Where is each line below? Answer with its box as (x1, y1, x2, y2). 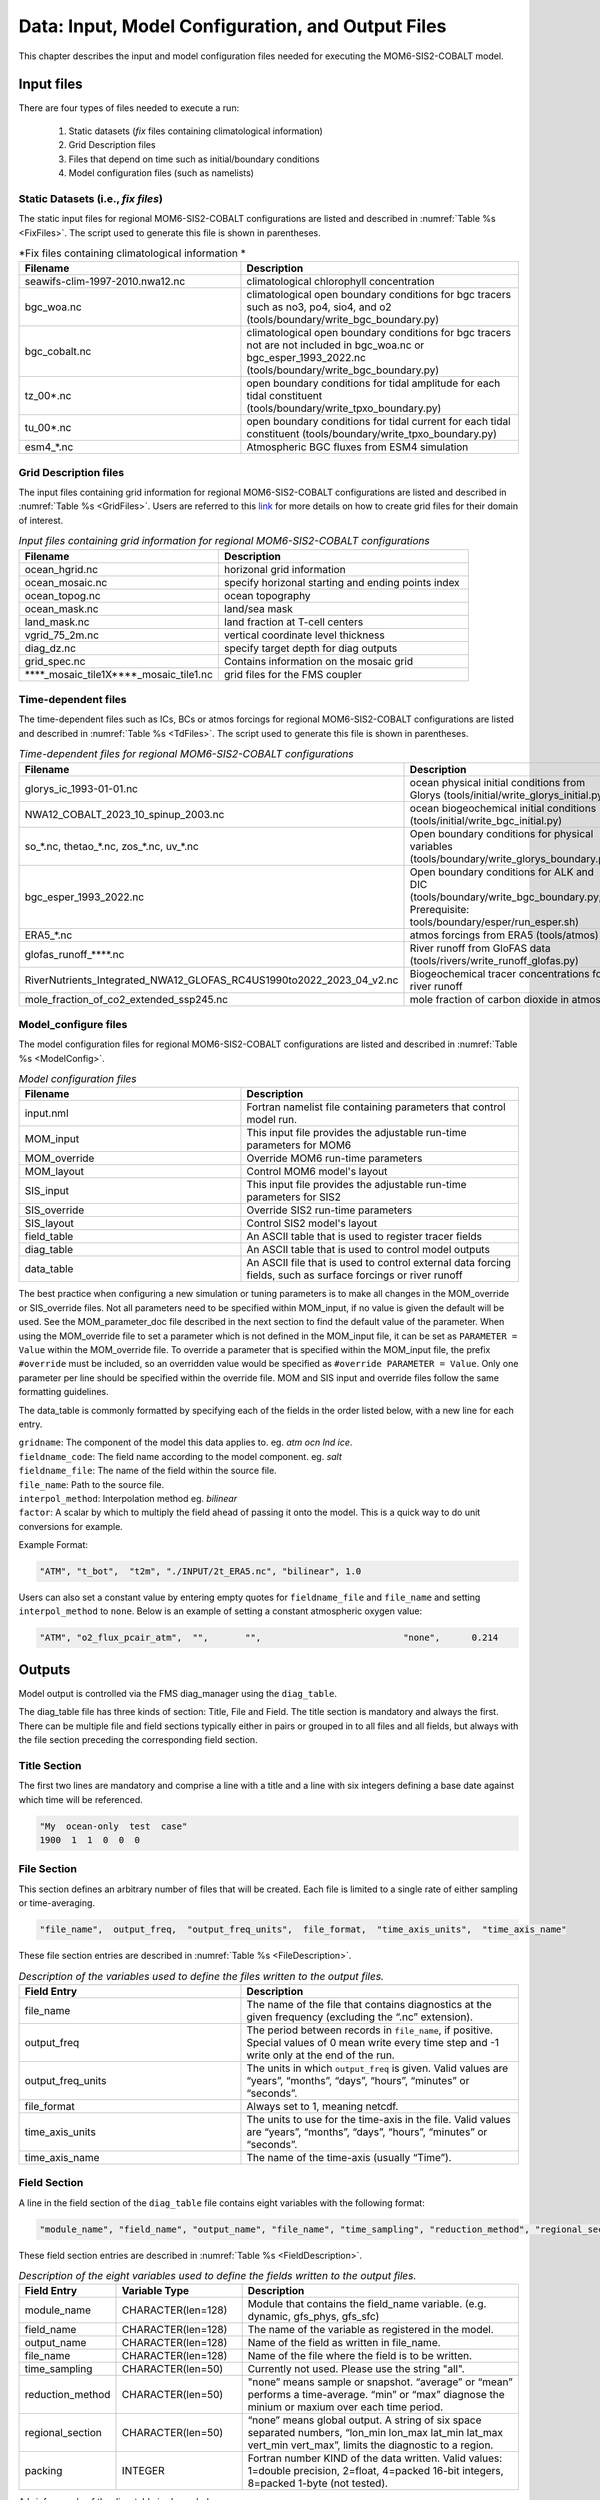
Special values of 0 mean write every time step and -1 (246, 2035, 500, 2049)
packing (24, 2464, 63, 2478)
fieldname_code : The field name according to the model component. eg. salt (18, 1450, 342, 1462)
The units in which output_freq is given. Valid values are (246, 2061, 509, 2075)
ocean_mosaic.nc (24, 575, 108, 589)
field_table (24, 1230, 74, 1244)
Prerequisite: (409, 902, 470, 916)
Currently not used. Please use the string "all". (247, 2362, 465, 2376)
